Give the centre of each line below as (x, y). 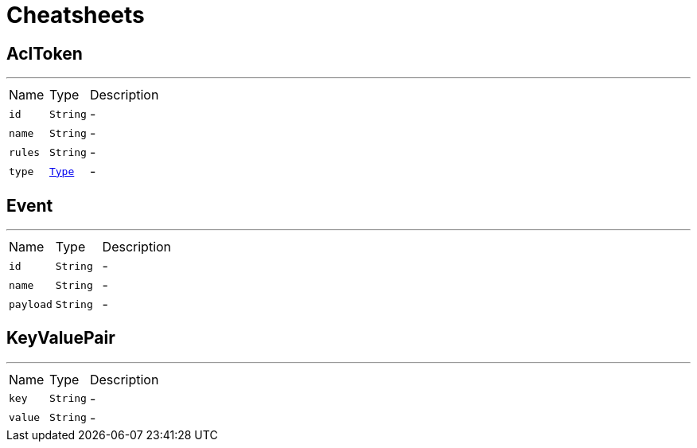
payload (31, 304)
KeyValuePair (61, 338)
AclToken (45, 53)
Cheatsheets (76, 15)
